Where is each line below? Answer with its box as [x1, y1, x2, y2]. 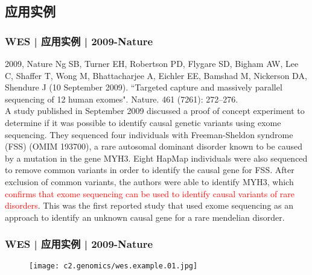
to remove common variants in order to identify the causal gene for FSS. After [5, 163, 294, 176]
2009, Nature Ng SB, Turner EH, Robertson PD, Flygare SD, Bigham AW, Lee [5, 57, 299, 69]
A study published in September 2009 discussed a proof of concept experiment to [5, 104, 305, 117]
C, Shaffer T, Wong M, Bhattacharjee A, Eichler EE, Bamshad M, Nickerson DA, [5, 69, 307, 81]
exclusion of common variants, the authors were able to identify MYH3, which [5, 175, 294, 188]
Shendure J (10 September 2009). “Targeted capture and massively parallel [5, 81, 282, 93]
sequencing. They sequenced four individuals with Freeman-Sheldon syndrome [5, 128, 293, 141]
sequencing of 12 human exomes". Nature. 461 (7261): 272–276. [5, 92, 238, 105]
